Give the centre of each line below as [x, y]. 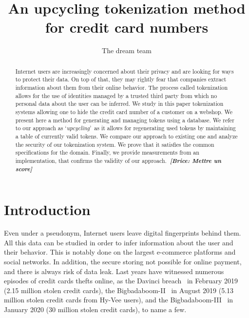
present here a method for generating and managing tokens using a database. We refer [125, 120]
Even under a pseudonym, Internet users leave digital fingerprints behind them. [123, 233]
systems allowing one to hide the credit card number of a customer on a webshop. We [124, 111]
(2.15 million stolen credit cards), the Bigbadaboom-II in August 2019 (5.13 [119, 290]
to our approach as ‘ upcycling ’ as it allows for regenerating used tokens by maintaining [126, 128]
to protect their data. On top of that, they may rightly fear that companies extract [121, 79]
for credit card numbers [127, 27]
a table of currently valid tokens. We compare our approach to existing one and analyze [126, 136]
